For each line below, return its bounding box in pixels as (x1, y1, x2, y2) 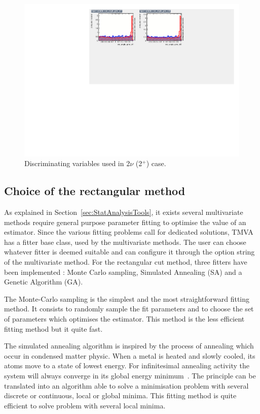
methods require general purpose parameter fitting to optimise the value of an (4, 216, 246, 227)
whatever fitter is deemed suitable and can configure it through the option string (4, 246, 255, 257)
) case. (146, 158, 166, 169)
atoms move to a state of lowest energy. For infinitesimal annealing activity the (4, 360, 249, 371)
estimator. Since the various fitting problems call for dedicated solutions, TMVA (4, 227, 253, 237)
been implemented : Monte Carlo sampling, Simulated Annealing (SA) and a (4, 266, 242, 277)
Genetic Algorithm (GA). (4, 276, 83, 287)
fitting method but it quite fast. (4, 323, 103, 334)
